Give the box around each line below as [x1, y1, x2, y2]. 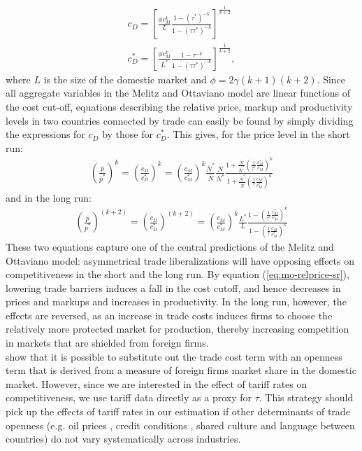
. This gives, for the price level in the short [166, 127, 350, 141]
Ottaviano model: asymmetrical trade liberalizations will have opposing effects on [6, 253, 354, 268]
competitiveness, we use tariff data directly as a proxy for [6, 390, 252, 405]
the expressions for [6, 127, 85, 141]
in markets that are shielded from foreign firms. [6, 335, 209, 350]
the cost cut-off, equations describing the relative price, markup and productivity [6, 99, 353, 113]
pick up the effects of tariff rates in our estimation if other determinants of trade [6, 404, 350, 419]
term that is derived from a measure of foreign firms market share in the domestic [6, 363, 356, 377]
